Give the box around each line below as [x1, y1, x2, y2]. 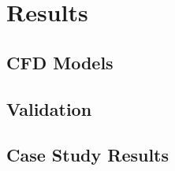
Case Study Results [6, 143, 169, 167]
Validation [6, 96, 92, 121]
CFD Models [6, 50, 114, 74]
